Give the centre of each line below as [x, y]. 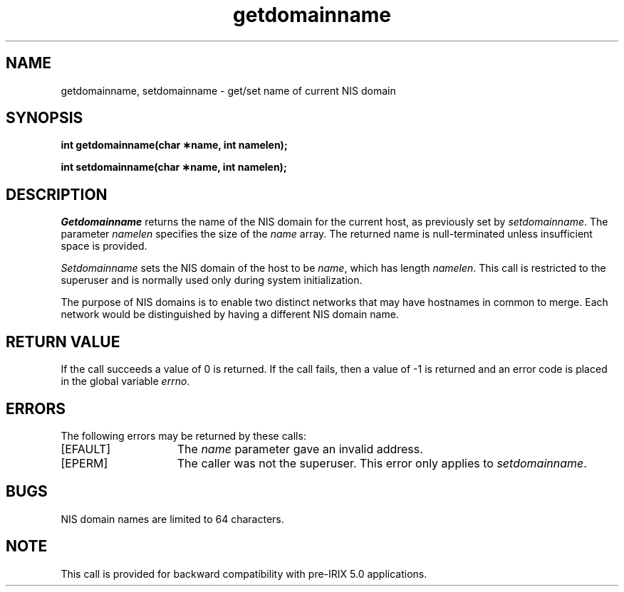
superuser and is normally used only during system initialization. [212, 280]
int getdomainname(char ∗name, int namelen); [174, 145]
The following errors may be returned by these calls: [183, 435]
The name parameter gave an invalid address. [300, 449]
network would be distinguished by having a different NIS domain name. [230, 314]
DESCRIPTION [57, 194]
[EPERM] [84, 463]
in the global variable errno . [125, 381]
